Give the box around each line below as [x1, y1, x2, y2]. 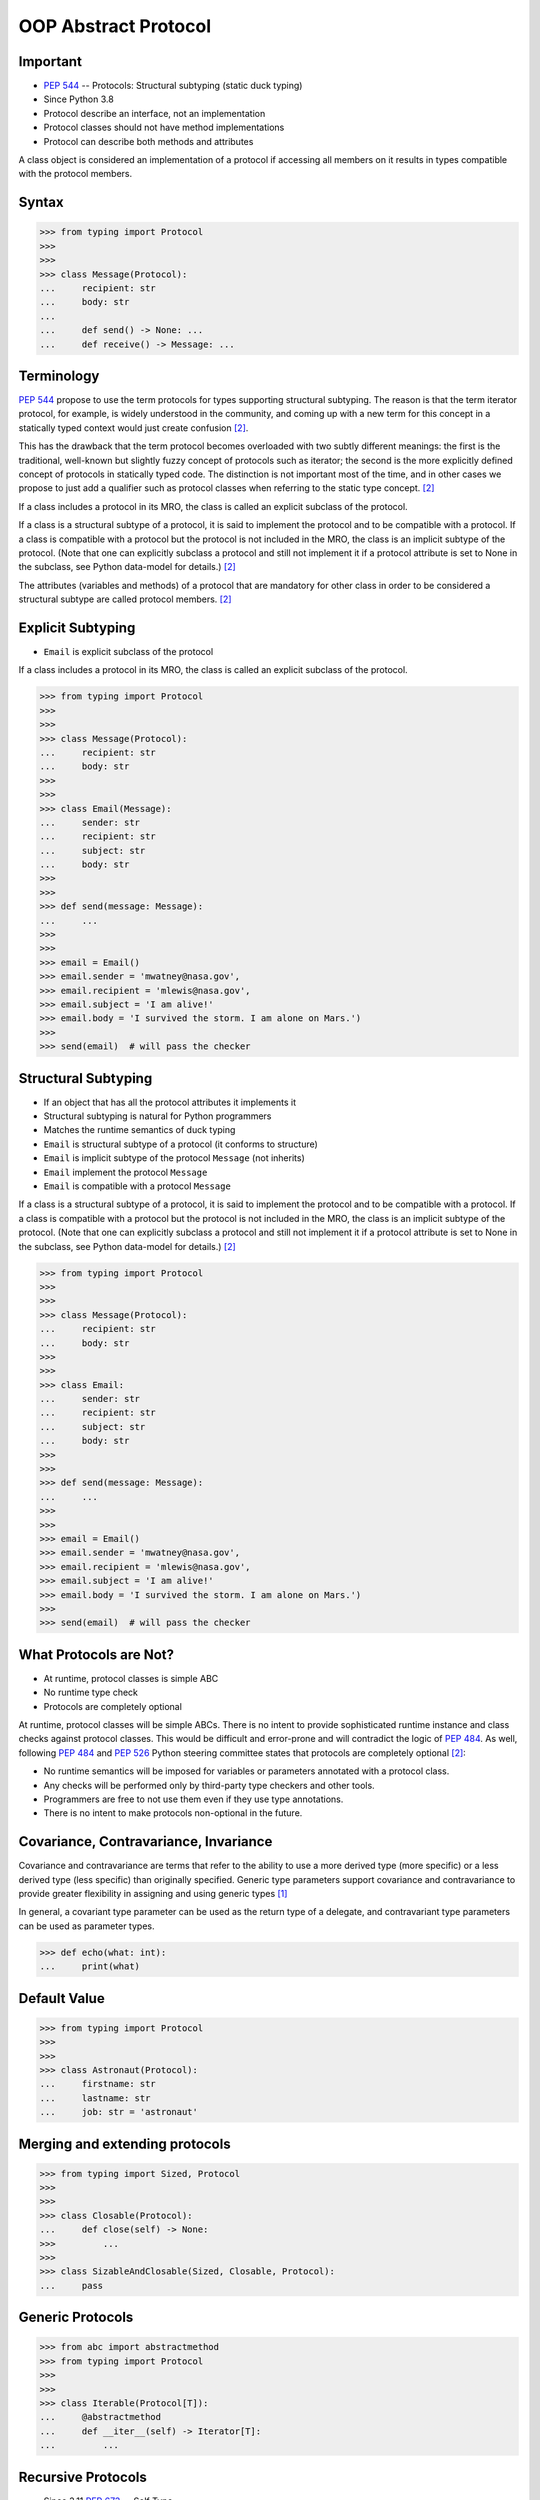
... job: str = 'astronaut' [39, 2106, 199, 2118]
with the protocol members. [18, 168, 133, 180]
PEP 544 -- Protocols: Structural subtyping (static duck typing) [43, 80, 303, 92]
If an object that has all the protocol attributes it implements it [43, 1096, 297, 1108]
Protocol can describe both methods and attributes [43, 135, 254, 147]
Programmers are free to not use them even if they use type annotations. [43, 1793, 344, 1805]
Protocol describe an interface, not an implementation [43, 107, 266, 119]
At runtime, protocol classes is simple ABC [43, 1672, 219, 1684]
